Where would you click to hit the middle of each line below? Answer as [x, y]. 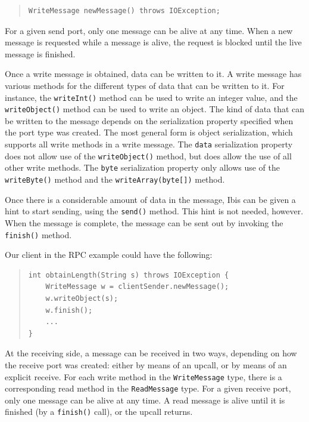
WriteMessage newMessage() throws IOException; [124, 11]
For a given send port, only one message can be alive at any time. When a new [149, 30]
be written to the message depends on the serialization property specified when [149, 120]
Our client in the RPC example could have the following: [109, 255]
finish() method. [38, 234]
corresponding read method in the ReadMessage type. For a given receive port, [148, 388]
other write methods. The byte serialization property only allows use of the [142, 167]
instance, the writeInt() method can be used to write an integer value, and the [151, 97]
